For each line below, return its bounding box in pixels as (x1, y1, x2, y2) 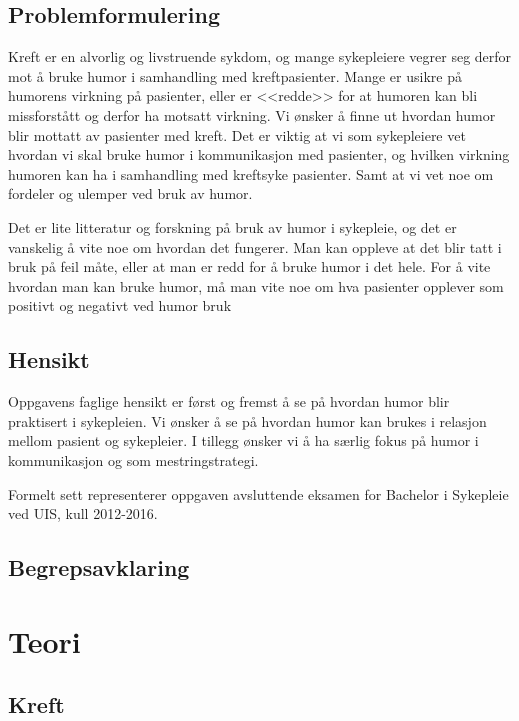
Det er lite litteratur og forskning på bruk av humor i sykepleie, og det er (8, 216, 457, 237)
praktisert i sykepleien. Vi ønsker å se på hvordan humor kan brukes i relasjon (8, 410, 487, 431)
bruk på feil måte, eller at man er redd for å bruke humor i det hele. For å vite (8, 256, 491, 277)
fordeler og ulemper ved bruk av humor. (8, 183, 253, 204)
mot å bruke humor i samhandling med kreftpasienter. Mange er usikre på (8, 65, 462, 86)
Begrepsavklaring (8, 552, 190, 583)
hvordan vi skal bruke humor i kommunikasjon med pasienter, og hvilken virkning (8, 144, 510, 165)
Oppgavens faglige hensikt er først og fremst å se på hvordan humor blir (8, 391, 450, 412)
